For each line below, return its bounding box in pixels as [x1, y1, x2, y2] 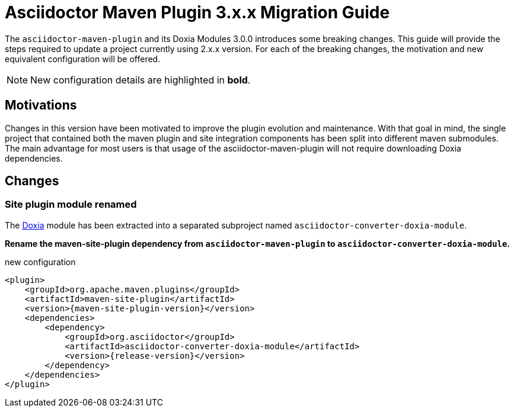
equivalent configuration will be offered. [5, 53, 161, 64]
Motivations [5, 98, 77, 113]
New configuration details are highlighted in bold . [30, 73, 251, 86]
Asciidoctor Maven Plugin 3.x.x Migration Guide [5, 2, 390, 22]
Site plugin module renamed [5, 198, 137, 211]
